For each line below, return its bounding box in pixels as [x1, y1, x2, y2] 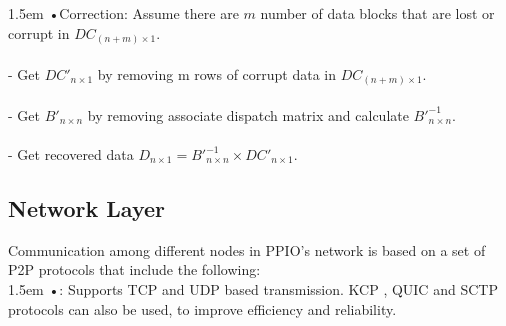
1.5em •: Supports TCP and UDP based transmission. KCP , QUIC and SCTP [8, 278, 498, 299]
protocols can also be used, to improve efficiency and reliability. [8, 298, 397, 319]
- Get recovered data [8, 144, 134, 164]
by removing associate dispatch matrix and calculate [87, 104, 409, 125]
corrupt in [8, 22, 70, 43]
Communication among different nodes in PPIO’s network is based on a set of [8, 239, 486, 260]
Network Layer [8, 192, 165, 223]
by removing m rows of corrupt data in [97, 63, 337, 84]
